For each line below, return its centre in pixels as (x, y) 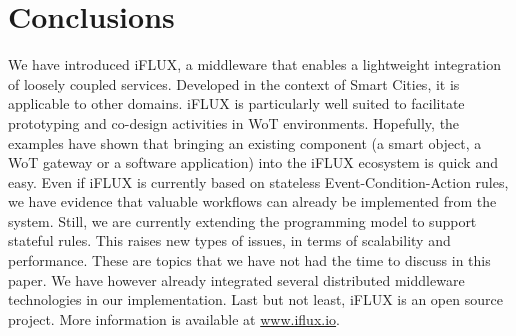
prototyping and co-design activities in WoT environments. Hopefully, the (234, 122)
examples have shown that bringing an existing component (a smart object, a (245, 142)
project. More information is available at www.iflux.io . (174, 318)
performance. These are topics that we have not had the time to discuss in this (249, 260)
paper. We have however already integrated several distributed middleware (236, 279)
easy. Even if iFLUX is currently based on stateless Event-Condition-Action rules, (258, 181)
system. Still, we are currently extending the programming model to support (242, 220)
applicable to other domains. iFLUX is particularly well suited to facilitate (236, 103)
